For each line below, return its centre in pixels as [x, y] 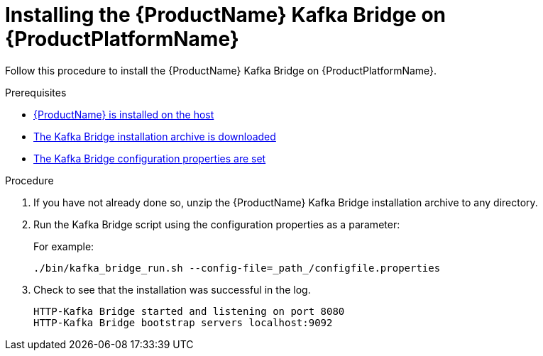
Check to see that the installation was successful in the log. [172, 289]
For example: [64, 246]
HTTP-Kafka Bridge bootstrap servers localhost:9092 [183, 322]
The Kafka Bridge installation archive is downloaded [155, 136]
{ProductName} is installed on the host [124, 114]
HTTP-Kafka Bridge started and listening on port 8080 [189, 311]
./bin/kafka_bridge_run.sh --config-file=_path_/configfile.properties [237, 268]
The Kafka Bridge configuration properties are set [150, 158]
